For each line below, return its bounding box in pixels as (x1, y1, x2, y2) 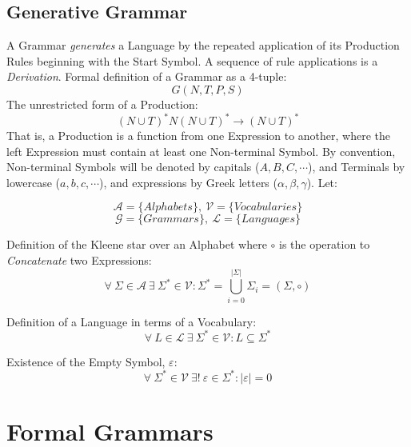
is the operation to (279, 236, 370, 253)
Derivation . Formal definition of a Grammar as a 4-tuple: (6, 68, 287, 85)
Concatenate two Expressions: (6, 252, 152, 269)
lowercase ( (6, 174, 60, 190)
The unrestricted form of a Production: (6, 95, 198, 112)
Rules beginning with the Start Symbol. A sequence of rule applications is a (6, 52, 378, 69)
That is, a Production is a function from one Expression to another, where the (6, 127, 391, 144)
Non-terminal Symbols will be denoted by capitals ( (6, 158, 260, 175)
